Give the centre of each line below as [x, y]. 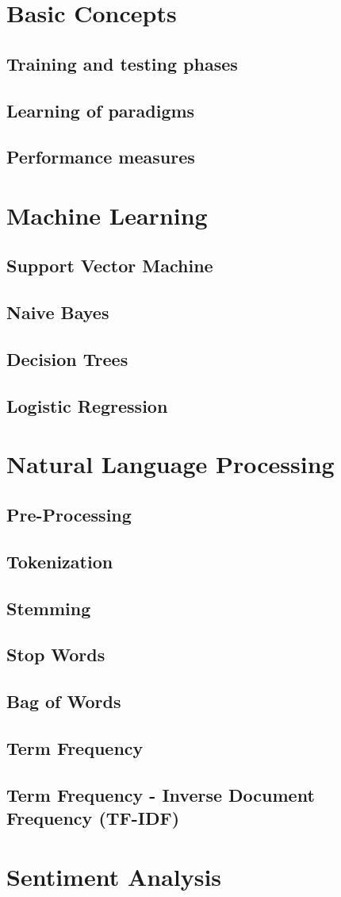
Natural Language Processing [170, 464]
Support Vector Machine [110, 266]
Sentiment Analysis [114, 876]
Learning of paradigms [101, 110]
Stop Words [56, 654]
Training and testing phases [122, 63]
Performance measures [101, 157]
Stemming [49, 608]
